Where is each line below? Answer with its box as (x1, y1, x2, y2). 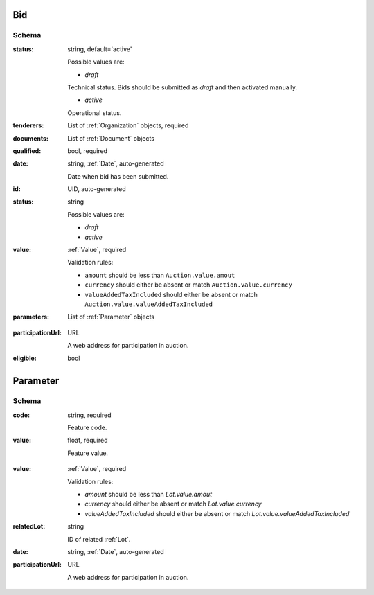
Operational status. (67, 108, 122, 117)
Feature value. (67, 449, 109, 457)
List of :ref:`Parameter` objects (67, 312, 155, 321)
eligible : (12, 354, 37, 362)
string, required (67, 411, 112, 419)
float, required (67, 436, 108, 445)
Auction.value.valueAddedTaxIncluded (84, 300, 213, 308)
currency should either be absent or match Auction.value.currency (84, 281, 292, 289)
